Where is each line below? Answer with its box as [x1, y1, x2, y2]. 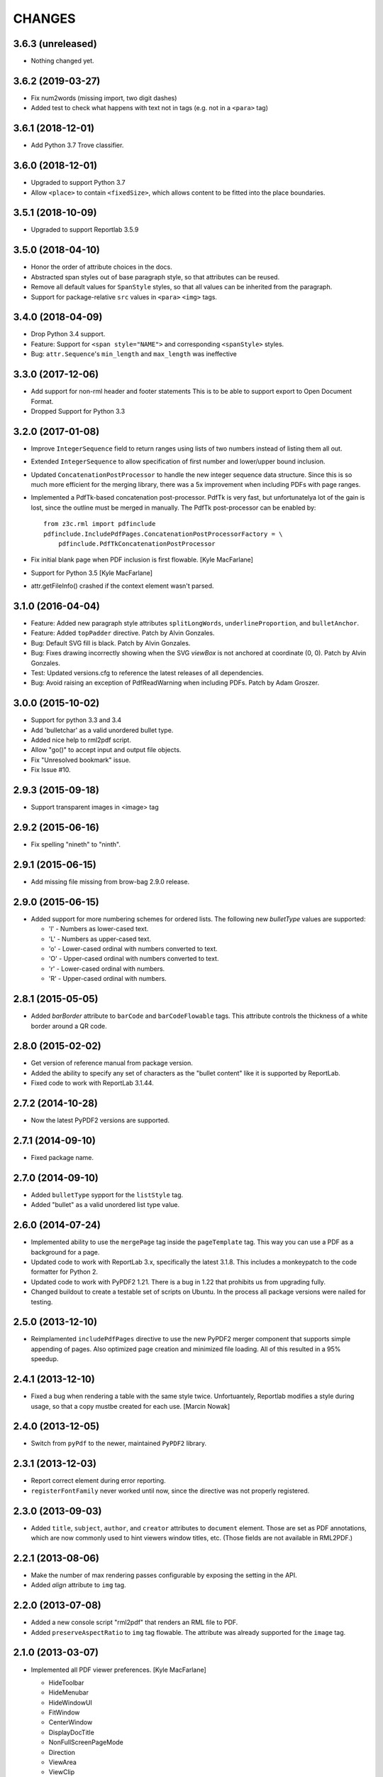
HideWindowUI [48, 1698, 92, 1707]
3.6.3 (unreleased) [13, 38, 97, 50]
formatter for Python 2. [30, 1267, 99, 1276]
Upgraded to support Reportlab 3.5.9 [30, 225, 139, 234]
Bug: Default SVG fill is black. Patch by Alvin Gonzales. [30, 638, 191, 647]
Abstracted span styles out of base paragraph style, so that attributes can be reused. [30, 272, 280, 281]
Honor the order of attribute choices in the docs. [30, 263, 173, 272]
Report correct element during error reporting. [30, 1476, 166, 1485]
